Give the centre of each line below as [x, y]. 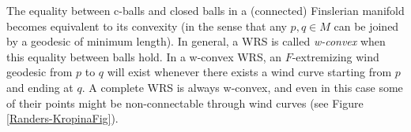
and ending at [40, 87]
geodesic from [40, 72]
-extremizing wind [336, 56]
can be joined [366, 26]
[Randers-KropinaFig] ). [62, 118]
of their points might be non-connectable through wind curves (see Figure [185, 103]
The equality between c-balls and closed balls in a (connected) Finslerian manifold [205, 10]
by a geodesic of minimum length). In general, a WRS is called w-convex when [196, 41]
